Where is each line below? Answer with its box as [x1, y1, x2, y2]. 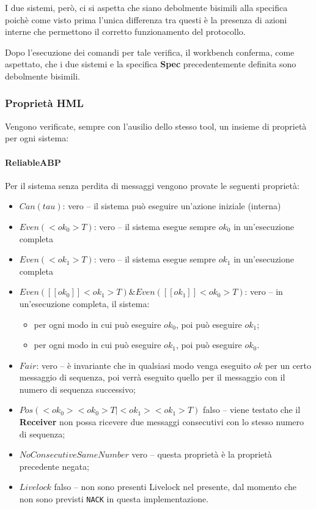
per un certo [265, 359, 312, 371]
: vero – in [244, 285, 283, 298]
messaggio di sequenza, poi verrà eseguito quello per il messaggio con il [19, 371, 285, 384]
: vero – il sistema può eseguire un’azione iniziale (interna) [62, 199, 281, 212]
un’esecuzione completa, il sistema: [19, 297, 150, 310]
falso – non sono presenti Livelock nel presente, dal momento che [54, 480, 296, 493]
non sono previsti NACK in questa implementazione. [19, 492, 209, 505]
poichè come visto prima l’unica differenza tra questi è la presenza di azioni [5, 13, 287, 26]
